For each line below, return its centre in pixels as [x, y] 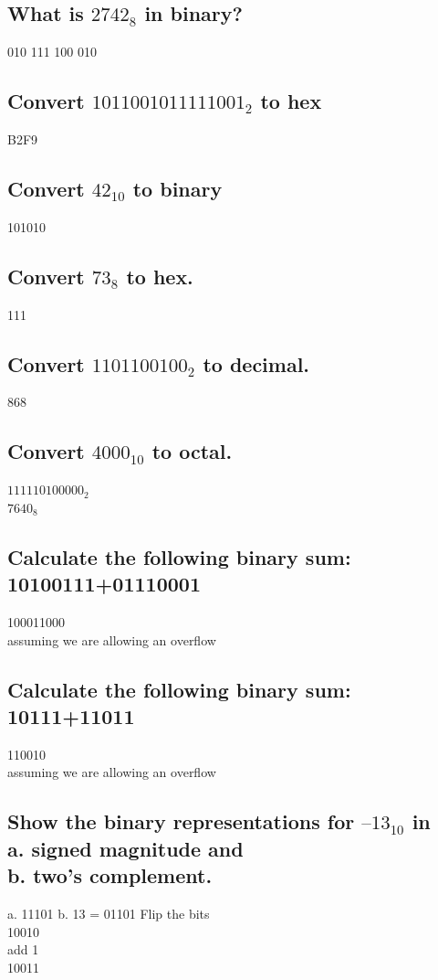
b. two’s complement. [110, 875]
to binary [177, 188]
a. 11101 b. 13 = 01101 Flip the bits [109, 913]
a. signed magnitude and [125, 848]
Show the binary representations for [181, 821]
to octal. [192, 451]
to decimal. [256, 363]
